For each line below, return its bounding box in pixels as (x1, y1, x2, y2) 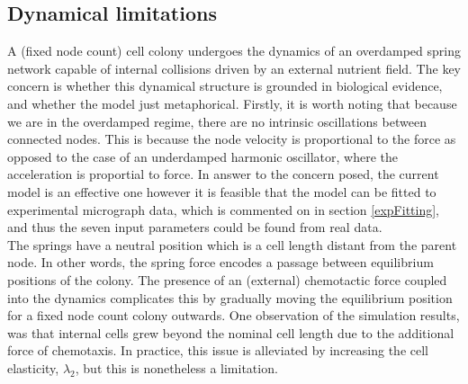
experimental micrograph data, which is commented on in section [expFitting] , (7, 200, 439, 219)
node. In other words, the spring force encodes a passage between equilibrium (7, 253, 434, 272)
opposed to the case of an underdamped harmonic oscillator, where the (7, 147, 398, 165)
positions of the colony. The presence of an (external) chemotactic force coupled (7, 270, 447, 289)
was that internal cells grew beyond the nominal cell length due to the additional (7, 323, 454, 342)
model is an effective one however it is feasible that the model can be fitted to (7, 182, 436, 201)
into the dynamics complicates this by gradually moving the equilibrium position (7, 288, 453, 307)
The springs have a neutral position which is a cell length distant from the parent (7, 235, 457, 254)
